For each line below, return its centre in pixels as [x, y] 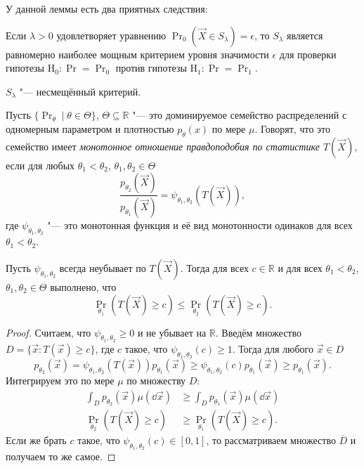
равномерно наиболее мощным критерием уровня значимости [137, 54]
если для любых [40, 165]
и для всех [300, 268]
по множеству [156, 381]
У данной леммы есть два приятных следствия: [107, 8]
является [305, 35]
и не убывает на [172, 332]
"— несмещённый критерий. [80, 91]
